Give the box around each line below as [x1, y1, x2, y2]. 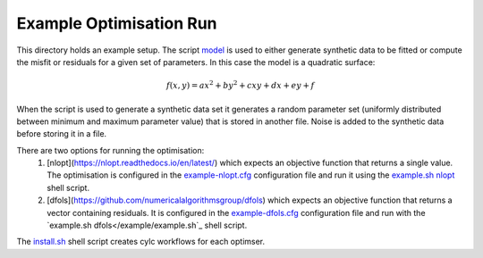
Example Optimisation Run [16, 13, 218, 33]
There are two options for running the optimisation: [16, 145, 205, 155]
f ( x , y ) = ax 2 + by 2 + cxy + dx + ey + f [165, 79, 315, 91]
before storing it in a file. [16, 129, 107, 139]
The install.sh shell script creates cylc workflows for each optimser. [16, 237, 266, 247]
